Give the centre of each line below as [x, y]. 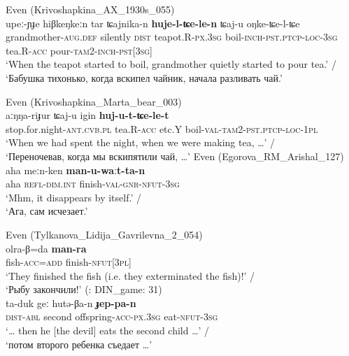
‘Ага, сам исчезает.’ [47, 211]
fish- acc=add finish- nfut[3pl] [69, 262]
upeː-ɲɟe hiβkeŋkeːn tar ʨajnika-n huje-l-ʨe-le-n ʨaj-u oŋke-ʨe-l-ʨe [153, 23]
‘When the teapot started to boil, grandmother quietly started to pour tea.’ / [171, 64]
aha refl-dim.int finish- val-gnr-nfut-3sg [93, 184]
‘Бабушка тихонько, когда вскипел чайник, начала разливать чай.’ [144, 77]
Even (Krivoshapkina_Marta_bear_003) [94, 101]
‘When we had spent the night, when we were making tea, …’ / [141, 142]
